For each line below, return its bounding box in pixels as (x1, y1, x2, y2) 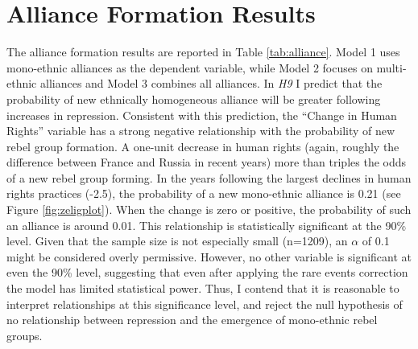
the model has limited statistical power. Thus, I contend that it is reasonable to (6, 280, 399, 297)
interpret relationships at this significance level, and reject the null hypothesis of (6, 295, 403, 312)
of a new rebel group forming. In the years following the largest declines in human (6, 169, 412, 186)
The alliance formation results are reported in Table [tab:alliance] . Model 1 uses (6, 43, 400, 60)
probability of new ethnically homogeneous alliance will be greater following (6, 90, 381, 107)
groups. (6, 326, 43, 343)
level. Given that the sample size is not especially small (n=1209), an (6, 232, 348, 249)
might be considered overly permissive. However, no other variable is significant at (6, 248, 412, 265)
